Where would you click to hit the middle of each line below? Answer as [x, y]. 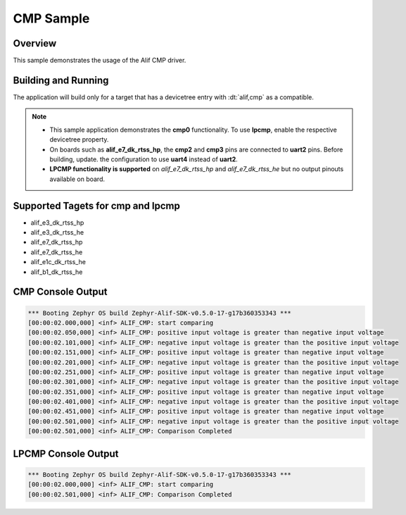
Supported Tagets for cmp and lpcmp [97, 205]
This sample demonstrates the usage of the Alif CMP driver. [100, 61]
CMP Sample [51, 18]
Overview [35, 43]
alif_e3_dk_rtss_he [57, 232]
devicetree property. [79, 139]
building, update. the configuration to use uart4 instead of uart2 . [144, 159]
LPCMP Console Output [66, 453]
